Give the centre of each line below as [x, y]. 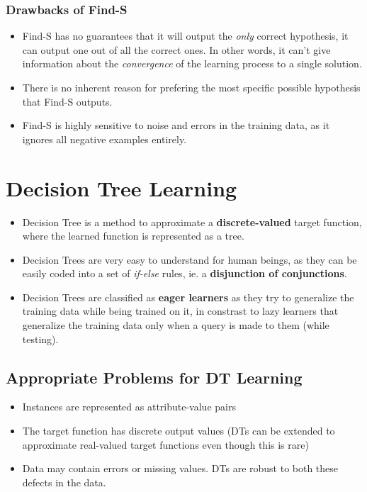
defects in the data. [64, 482]
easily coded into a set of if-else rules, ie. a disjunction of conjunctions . [185, 273]
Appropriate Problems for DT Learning [154, 377]
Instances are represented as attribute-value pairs [129, 407]
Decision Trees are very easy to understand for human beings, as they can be [190, 259]
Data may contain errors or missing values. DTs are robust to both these [180, 468]
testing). [40, 339]
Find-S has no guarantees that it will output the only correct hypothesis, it [185, 36]
